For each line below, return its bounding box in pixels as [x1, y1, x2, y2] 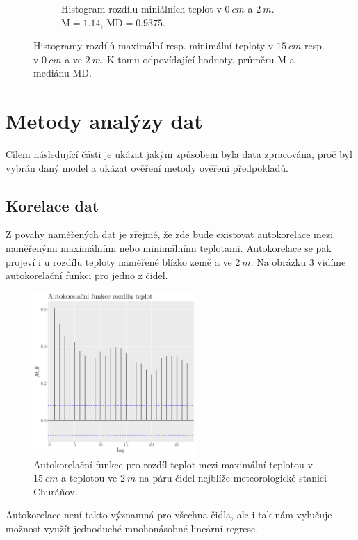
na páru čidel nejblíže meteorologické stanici [138, 470, 327, 485]
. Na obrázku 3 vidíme [250, 254, 346, 269]
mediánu [33, 65, 70, 80]
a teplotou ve [61, 470, 117, 485]
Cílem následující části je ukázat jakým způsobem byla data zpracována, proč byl [6, 147, 352, 161]
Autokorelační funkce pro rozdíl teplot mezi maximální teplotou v [33, 456, 313, 471]
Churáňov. [33, 484, 78, 498]
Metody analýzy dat [6, 106, 203, 135]
